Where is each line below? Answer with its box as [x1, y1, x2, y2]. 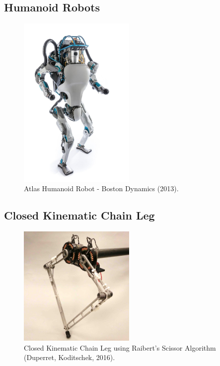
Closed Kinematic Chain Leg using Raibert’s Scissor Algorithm [24, 342, 216, 353]
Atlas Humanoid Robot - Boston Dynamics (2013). [24, 183, 179, 194]
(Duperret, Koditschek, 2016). [24, 352, 115, 363]
